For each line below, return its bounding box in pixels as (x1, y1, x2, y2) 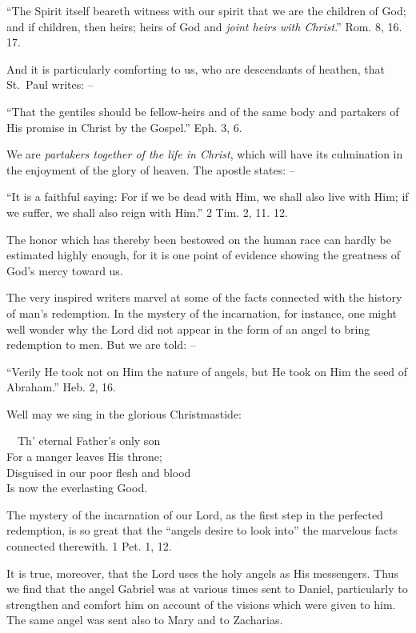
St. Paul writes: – (6, 76, 94, 93)
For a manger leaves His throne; (6, 448, 162, 465)
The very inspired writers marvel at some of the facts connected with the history (6, 289, 402, 306)
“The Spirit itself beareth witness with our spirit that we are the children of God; (6, 2, 406, 18)
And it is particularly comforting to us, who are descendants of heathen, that (6, 60, 385, 77)
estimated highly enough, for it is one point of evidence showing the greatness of (6, 246, 401, 263)
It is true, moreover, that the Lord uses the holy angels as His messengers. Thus (6, 564, 398, 581)
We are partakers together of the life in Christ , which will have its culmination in (6, 146, 403, 162)
